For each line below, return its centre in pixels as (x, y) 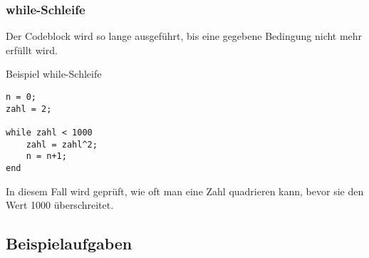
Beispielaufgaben (69, 243)
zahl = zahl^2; (62, 144)
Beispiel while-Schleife (54, 74)
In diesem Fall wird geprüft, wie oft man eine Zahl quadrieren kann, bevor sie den (185, 191)
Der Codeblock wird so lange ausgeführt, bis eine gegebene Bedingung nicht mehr (184, 36)
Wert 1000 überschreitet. (60, 205)
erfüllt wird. (32, 50)
